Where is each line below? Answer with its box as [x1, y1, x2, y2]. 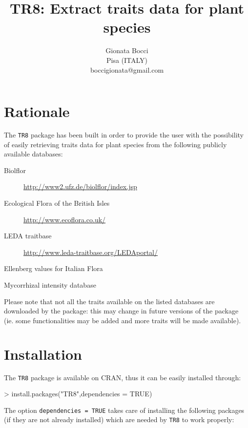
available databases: [4, 149, 63, 159]
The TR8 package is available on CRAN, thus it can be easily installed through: [4, 372, 241, 382]
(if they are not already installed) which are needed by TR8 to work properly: [4, 414, 234, 425]
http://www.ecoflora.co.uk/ [23, 214, 106, 224]
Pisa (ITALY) [106, 55, 148, 65]
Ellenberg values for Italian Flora [4, 263, 103, 273]
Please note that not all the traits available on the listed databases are [4, 296, 215, 306]
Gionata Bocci [105, 45, 148, 56]
